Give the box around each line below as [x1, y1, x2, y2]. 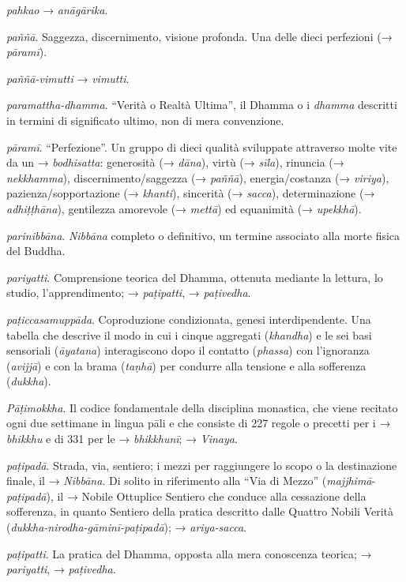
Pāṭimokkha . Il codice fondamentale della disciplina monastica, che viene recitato [6, 399, 398, 415]
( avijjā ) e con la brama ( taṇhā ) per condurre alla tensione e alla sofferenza [6, 357, 367, 374]
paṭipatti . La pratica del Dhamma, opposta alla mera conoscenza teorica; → [6, 545, 372, 561]
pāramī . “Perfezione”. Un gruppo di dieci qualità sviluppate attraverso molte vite [6, 138, 397, 155]
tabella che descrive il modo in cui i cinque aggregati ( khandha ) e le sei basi [6, 326, 372, 343]
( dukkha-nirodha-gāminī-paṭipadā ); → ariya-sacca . [6, 519, 246, 535]
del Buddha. [6, 242, 66, 259]
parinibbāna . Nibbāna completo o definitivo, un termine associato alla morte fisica [6, 227, 400, 243]
